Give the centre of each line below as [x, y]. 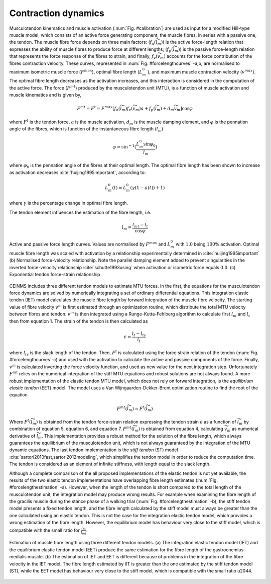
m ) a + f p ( [146, 109]
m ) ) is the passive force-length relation [215, 50]
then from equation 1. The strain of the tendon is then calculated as [79, 321]
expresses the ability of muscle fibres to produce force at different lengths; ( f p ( [91, 50]
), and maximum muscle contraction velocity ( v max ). [201, 72]
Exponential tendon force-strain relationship [55, 275]
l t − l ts [139, 334]
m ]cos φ [185, 109]
